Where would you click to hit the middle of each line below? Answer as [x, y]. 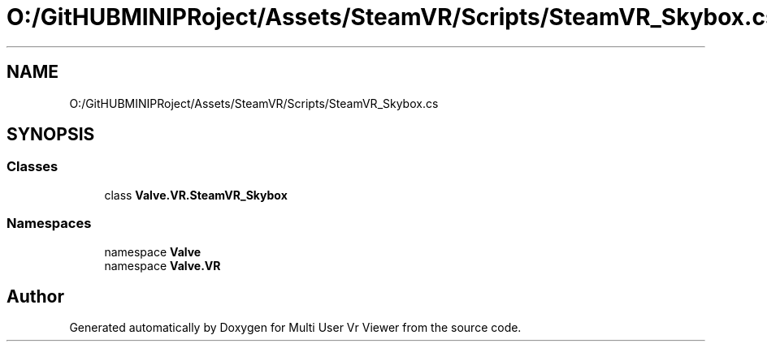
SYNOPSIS [51, 135]
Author [35, 296]
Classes [32, 167]
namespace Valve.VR [162, 265]
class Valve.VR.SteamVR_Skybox [196, 195]
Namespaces [49, 223]
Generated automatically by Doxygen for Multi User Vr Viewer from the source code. [295, 328]
